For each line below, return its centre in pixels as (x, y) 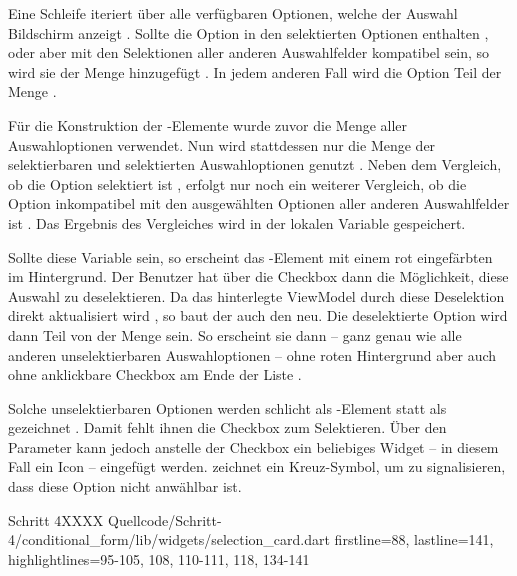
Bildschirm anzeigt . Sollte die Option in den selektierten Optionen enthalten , (248, 32)
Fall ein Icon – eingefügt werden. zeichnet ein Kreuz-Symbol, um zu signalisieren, (257, 466)
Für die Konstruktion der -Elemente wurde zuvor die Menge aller (208, 124)
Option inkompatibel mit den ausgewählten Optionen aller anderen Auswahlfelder (259, 203)
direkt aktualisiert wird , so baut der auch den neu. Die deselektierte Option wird (258, 315)
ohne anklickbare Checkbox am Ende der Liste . (155, 374)
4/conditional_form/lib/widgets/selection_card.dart (169, 539)
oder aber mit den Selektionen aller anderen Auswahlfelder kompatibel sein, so (249, 52)
